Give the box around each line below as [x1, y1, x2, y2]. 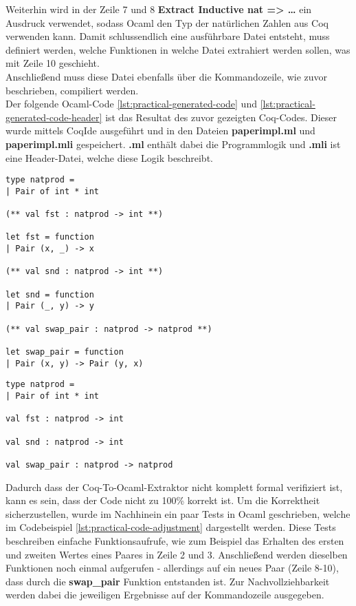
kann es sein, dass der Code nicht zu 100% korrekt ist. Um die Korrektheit [5, 493, 320, 508]
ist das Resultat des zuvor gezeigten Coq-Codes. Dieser [105, 109, 337, 124]
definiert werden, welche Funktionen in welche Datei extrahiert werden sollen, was [5, 42, 351, 56]
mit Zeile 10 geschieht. [5, 56, 100, 70]
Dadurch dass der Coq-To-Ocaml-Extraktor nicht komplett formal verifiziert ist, [5, 479, 343, 494]
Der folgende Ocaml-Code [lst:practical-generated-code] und [5, 96, 257, 111]
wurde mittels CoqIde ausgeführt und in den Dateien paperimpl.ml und [5, 123, 315, 138]
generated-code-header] [5, 109, 102, 124]
